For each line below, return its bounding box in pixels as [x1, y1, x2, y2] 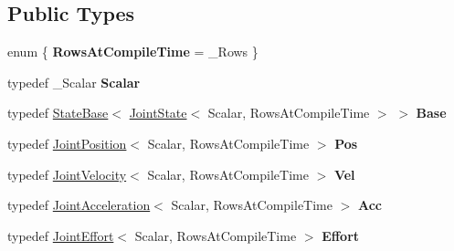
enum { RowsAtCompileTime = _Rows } [7, 42, 259, 61]
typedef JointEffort [7, 225, 114, 245]
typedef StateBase [7, 103, 109, 122]
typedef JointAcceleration [7, 195, 151, 214]
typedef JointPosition [7, 133, 127, 152]
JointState [129, 103, 187, 122]
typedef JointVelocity [7, 164, 127, 183]
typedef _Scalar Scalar [7, 72, 141, 91]
